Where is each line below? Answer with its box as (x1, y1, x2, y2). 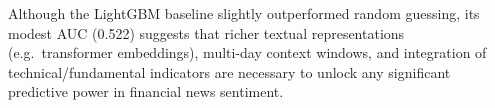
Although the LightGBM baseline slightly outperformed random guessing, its (8, 3, 480, 23)
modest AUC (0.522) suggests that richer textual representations (8, 22, 405, 43)
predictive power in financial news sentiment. (8, 81, 284, 102)
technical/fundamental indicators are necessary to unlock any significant (8, 61, 451, 82)
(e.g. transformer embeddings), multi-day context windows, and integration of (8, 42, 487, 63)
